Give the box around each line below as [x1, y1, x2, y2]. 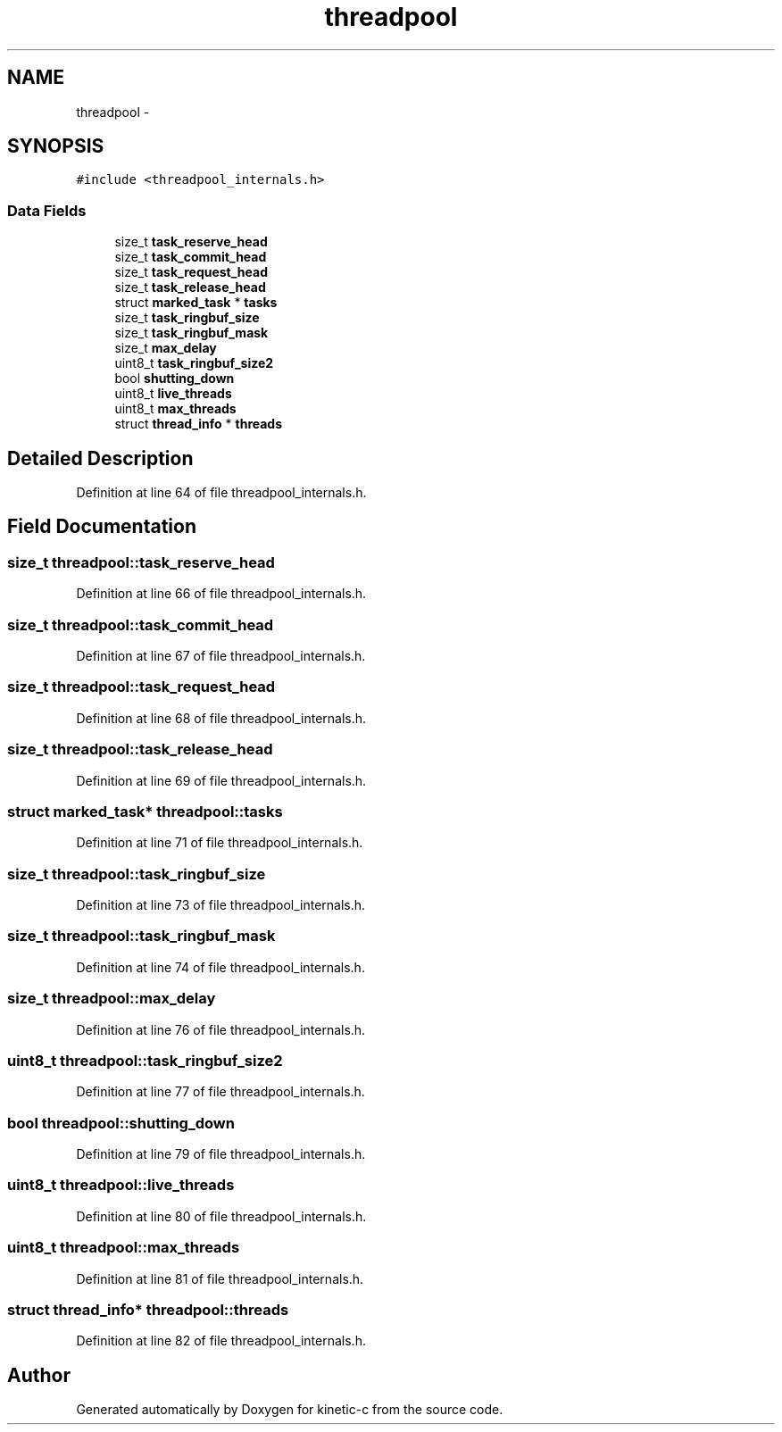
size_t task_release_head [114, 279, 266, 296]
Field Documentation [7, 515, 196, 538]
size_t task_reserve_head [114, 234, 268, 250]
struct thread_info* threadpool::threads [7, 1300, 289, 1319]
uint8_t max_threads [114, 401, 237, 417]
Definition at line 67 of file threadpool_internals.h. [76, 648, 366, 663]
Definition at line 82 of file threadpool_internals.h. [76, 1333, 366, 1349]
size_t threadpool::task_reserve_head [7, 553, 275, 571]
